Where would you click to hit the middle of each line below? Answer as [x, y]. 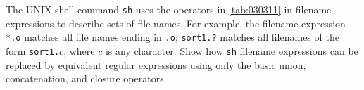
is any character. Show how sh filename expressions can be [232, 50]
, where [79, 50]
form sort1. [33, 50]
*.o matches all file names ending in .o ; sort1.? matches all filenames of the [172, 37]
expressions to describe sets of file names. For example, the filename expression [176, 23]
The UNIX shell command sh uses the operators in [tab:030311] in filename [169, 9]
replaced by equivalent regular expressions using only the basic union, [156, 64]
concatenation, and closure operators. [86, 78]
